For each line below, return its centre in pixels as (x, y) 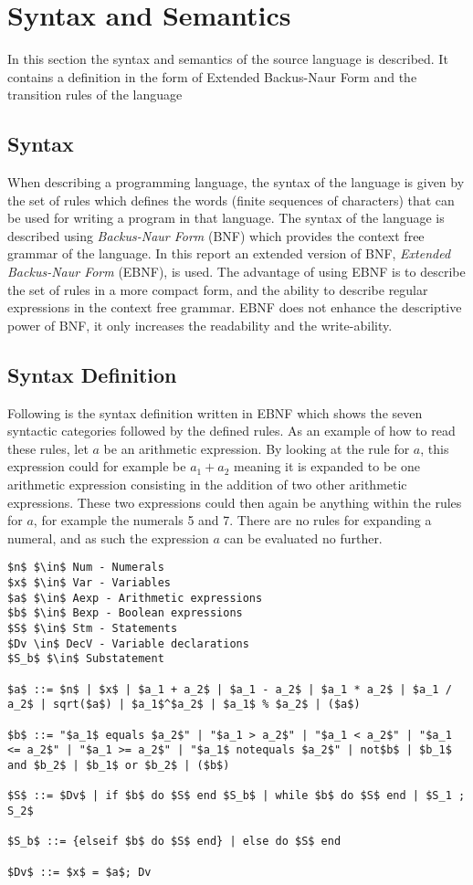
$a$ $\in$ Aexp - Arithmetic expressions (135, 598)
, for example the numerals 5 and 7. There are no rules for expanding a (232, 520)
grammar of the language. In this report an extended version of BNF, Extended (229, 253)
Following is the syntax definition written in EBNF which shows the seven (215, 412)
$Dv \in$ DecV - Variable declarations (128, 643)
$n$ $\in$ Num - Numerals (86, 568)
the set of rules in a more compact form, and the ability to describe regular (218, 289)
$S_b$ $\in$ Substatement (86, 659)
